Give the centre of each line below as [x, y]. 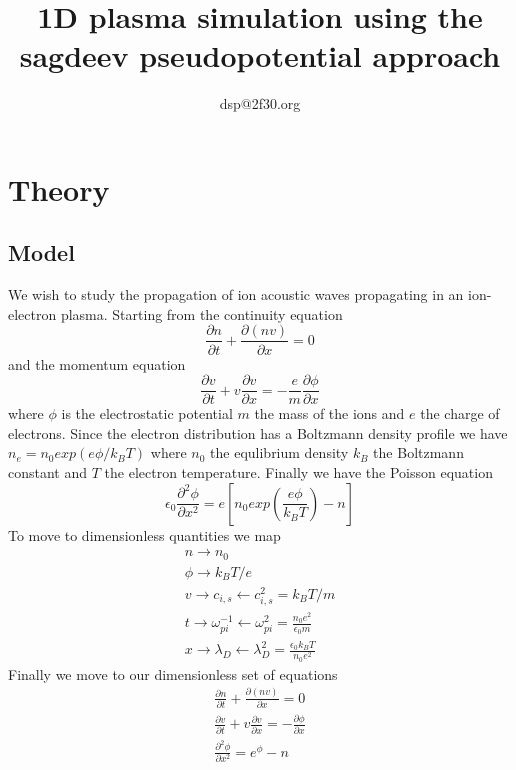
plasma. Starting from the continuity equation [201, 313]
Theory [59, 188]
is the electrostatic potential [147, 413]
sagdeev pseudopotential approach [260, 55]
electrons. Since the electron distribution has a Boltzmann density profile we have [258, 432]
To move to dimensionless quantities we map [144, 534]
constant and [48, 471]
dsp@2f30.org [260, 103]
